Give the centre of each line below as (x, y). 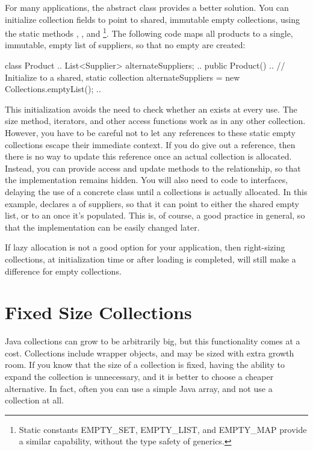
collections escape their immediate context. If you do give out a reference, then (150, 144)
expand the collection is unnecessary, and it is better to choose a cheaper (139, 377)
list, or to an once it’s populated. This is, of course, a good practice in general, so (155, 215)
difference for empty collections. (63, 271)
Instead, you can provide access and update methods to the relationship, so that (153, 168)
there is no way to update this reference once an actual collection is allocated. (148, 156)
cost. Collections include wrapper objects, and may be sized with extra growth (150, 353)
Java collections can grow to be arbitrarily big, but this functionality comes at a (153, 341)
